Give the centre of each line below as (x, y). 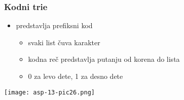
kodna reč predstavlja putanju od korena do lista (104, 59)
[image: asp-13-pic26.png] (49, 92)
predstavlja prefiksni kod (54, 25)
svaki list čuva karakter (64, 42)
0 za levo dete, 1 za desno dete (76, 76)
